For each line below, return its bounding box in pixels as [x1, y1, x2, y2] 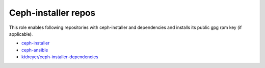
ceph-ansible [21, 47, 49, 53]
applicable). [9, 31, 33, 37]
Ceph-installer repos [9, 7, 96, 18]
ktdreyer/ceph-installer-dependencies [21, 54, 99, 60]
